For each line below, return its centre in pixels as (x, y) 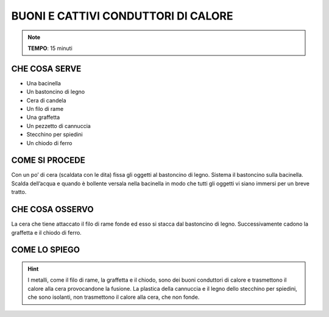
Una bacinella (44, 83)
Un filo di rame (45, 109)
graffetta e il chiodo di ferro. (46, 232)
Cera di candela (46, 100)
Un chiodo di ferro (49, 143)
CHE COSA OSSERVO (52, 209)
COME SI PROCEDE (48, 161)
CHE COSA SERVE (46, 69)
